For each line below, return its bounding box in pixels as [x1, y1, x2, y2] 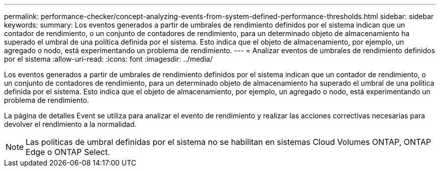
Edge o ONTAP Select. [26, 147, 111, 157]
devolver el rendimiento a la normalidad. [4, 120, 137, 128]
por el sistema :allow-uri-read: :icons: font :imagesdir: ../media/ [4, 55, 213, 63]
